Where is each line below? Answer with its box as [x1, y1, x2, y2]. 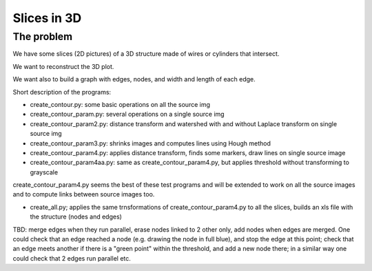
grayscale [30, 168, 59, 176]
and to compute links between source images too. [12, 190, 155, 199]
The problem [12, 30, 72, 43]
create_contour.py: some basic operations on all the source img [30, 100, 210, 108]
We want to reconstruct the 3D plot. [12, 62, 114, 70]
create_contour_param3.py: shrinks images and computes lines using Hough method [30, 139, 271, 148]
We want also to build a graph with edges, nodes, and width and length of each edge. [12, 75, 256, 83]
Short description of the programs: [12, 88, 112, 96]
